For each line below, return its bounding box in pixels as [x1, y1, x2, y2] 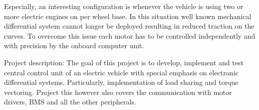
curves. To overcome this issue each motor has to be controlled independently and [4, 30, 255, 41]
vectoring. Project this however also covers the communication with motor [4, 86, 232, 97]
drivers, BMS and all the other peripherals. [4, 96, 136, 107]
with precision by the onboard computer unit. [4, 40, 144, 51]
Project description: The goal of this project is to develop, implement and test [4, 57, 244, 67]
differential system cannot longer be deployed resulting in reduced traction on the [4, 21, 254, 31]
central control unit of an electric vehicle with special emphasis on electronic [4, 67, 238, 77]
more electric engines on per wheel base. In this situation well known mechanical [4, 11, 251, 21]
